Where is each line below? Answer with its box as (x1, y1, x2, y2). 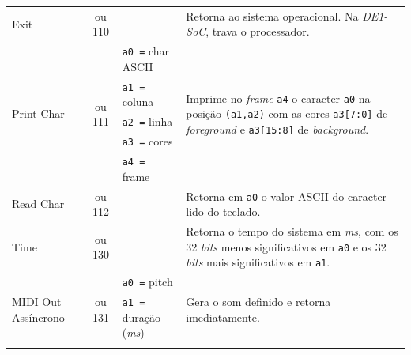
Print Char (12, 105, 65, 122)
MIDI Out (12, 293, 62, 310)
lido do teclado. (186, 203, 261, 220)
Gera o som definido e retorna (186, 293, 331, 310)
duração (122, 308, 160, 325)
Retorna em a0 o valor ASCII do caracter (186, 187, 387, 204)
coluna (122, 93, 154, 110)
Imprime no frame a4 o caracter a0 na (186, 89, 371, 106)
